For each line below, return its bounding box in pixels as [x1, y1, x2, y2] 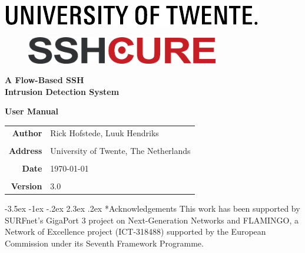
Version [11, 180, 42, 192]
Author [12, 126, 42, 139]
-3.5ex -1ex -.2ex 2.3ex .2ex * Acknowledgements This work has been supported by [5, 202, 300, 215]
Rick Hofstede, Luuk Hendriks [50, 126, 159, 139]
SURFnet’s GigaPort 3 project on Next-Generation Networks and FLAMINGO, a [5, 213, 299, 226]
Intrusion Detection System [5, 85, 120, 97]
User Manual [5, 105, 58, 117]
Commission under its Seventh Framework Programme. [5, 236, 204, 249]
